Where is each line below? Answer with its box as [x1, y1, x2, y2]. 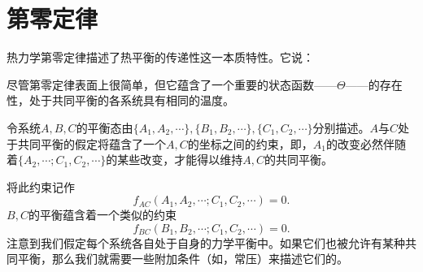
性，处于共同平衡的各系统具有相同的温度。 [7, 92, 234, 109]
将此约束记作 [7, 178, 75, 195]
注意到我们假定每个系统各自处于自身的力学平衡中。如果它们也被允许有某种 [7, 234, 405, 251]
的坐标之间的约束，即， [187, 135, 313, 152]
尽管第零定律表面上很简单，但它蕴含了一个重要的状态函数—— [7, 76, 337, 93]
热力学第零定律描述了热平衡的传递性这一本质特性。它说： [7, 49, 314, 66]
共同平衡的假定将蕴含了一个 [17, 135, 166, 152]
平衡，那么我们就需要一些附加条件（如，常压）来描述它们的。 [17, 250, 348, 267]
